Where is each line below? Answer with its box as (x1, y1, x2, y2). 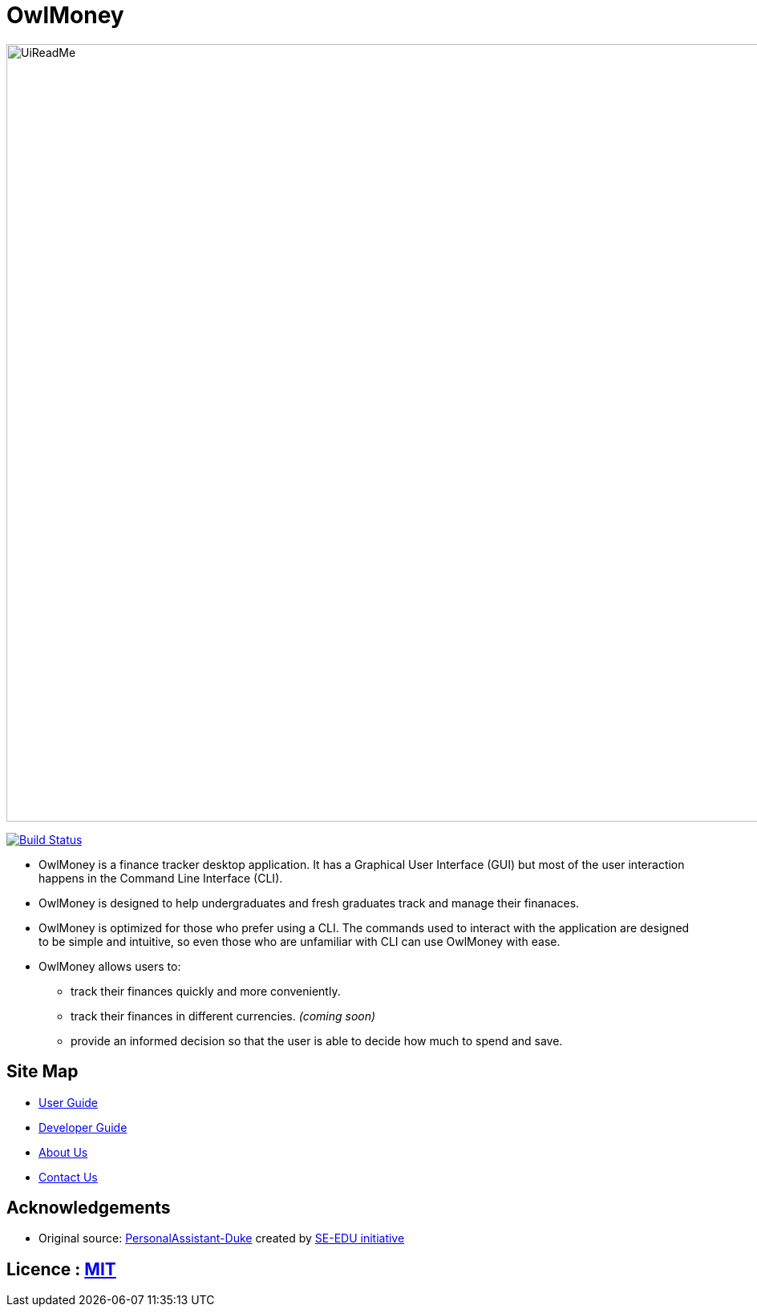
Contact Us (38, 1170, 98, 1184)
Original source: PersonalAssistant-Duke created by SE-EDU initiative (38, 1231, 405, 1246)
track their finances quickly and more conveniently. (71, 984, 341, 998)
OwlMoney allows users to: (38, 959, 181, 973)
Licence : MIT (6, 1258, 116, 1279)
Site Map (6, 1061, 79, 1082)
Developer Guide (38, 1120, 128, 1134)
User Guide (38, 1095, 99, 1109)
